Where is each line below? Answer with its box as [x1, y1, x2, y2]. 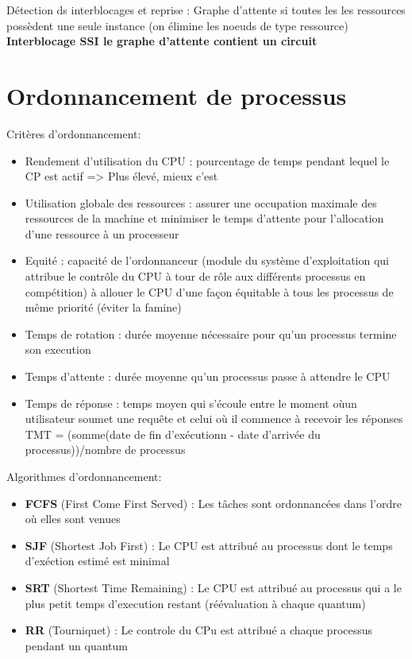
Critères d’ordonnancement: [6, 125, 141, 141]
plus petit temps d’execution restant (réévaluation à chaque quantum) [25, 595, 366, 611]
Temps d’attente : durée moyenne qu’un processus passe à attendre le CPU [25, 368, 391, 385]
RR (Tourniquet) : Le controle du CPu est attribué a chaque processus [25, 622, 373, 638]
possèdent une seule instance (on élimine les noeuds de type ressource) [6, 17, 348, 33]
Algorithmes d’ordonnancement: [6, 468, 162, 484]
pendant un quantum [25, 637, 128, 653]
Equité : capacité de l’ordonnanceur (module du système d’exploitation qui [25, 252, 389, 269]
